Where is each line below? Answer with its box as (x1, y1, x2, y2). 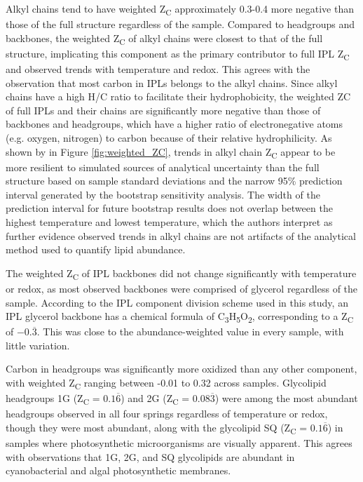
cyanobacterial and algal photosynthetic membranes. (6, 463, 231, 478)
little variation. (6, 337, 70, 352)
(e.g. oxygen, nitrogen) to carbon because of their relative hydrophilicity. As (6, 130, 332, 145)
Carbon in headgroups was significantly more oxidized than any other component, (6, 361, 357, 376)
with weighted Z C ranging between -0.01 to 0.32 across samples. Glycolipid (6, 375, 327, 391)
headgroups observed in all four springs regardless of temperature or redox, (6, 406, 328, 421)
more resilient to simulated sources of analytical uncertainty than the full (6, 159, 320, 174)
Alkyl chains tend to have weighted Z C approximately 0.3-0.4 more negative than (6, 1, 355, 18)
